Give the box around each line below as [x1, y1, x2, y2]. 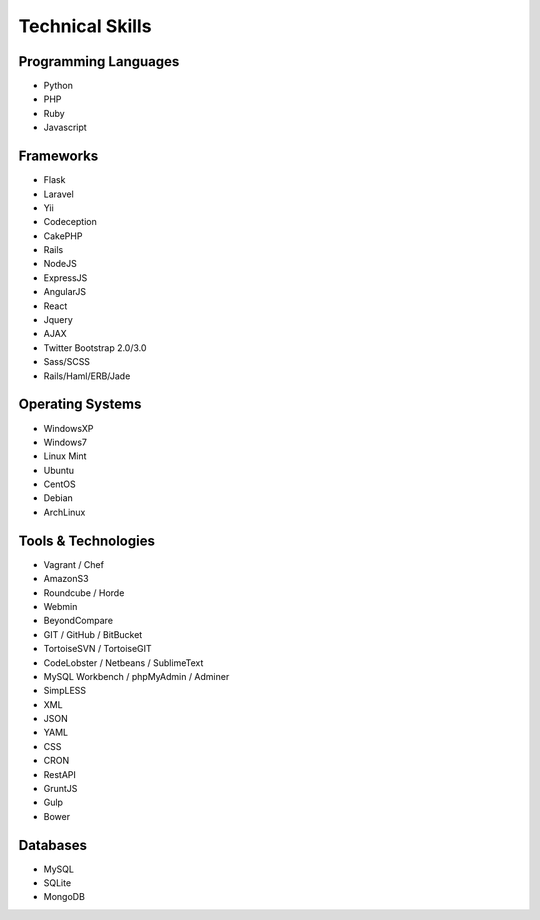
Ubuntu [43, 464, 75, 476]
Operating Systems [18, 396, 142, 413]
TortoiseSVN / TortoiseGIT [43, 643, 152, 655]
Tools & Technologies [18, 532, 155, 549]
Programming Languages [18, 53, 180, 70]
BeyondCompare [43, 615, 114, 627]
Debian [43, 492, 74, 504]
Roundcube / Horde [43, 586, 125, 599]
